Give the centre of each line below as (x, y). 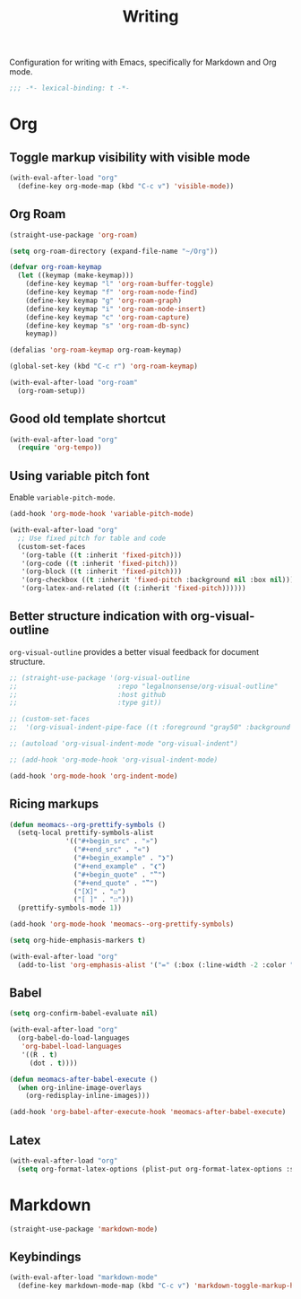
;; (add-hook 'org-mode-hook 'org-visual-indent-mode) (114, 760)
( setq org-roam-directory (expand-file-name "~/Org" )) (114, 251)
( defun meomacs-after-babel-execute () (84, 1079)
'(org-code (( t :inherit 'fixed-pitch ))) (99, 563)
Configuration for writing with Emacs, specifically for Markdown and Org (143, 62)
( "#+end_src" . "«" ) (112, 850)
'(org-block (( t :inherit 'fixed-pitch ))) (101, 571)
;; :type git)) (86, 703)
